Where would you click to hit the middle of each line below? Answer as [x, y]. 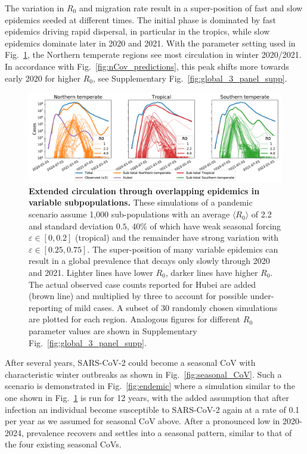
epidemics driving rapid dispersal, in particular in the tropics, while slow [137, 31]
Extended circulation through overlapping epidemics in [144, 190]
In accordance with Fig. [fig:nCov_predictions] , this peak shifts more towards [147, 66]
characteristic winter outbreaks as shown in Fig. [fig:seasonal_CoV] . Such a [143, 374]
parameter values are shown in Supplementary [113, 331]
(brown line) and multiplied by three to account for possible [138, 296]
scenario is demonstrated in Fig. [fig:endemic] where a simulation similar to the [150, 386]
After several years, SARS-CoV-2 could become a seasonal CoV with [130, 363]
